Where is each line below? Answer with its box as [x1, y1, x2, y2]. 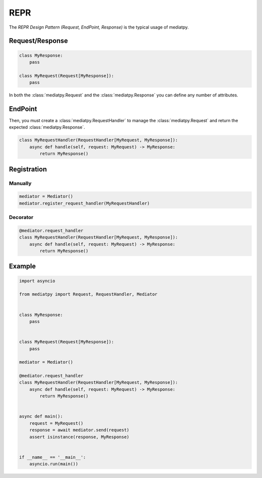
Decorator [9, 214, 33, 221]
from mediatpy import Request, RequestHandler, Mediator [19, 291, 158, 297]
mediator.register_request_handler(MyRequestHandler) [19, 200, 150, 206]
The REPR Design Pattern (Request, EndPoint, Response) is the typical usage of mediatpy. [9, 24, 189, 30]
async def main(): [19, 414, 63, 419]
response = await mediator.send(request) [29, 427, 130, 433]
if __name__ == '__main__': [19, 454, 86, 460]
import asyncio [19, 278, 55, 284]
